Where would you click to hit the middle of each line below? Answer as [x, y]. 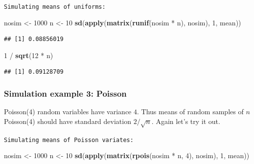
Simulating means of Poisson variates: [69, 140]
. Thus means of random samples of [190, 112]
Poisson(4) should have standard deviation [68, 121]
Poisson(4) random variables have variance [68, 112]
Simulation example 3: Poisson [65, 93]
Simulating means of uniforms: [55, 7]
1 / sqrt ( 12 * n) [29, 55]
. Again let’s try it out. [186, 121]
